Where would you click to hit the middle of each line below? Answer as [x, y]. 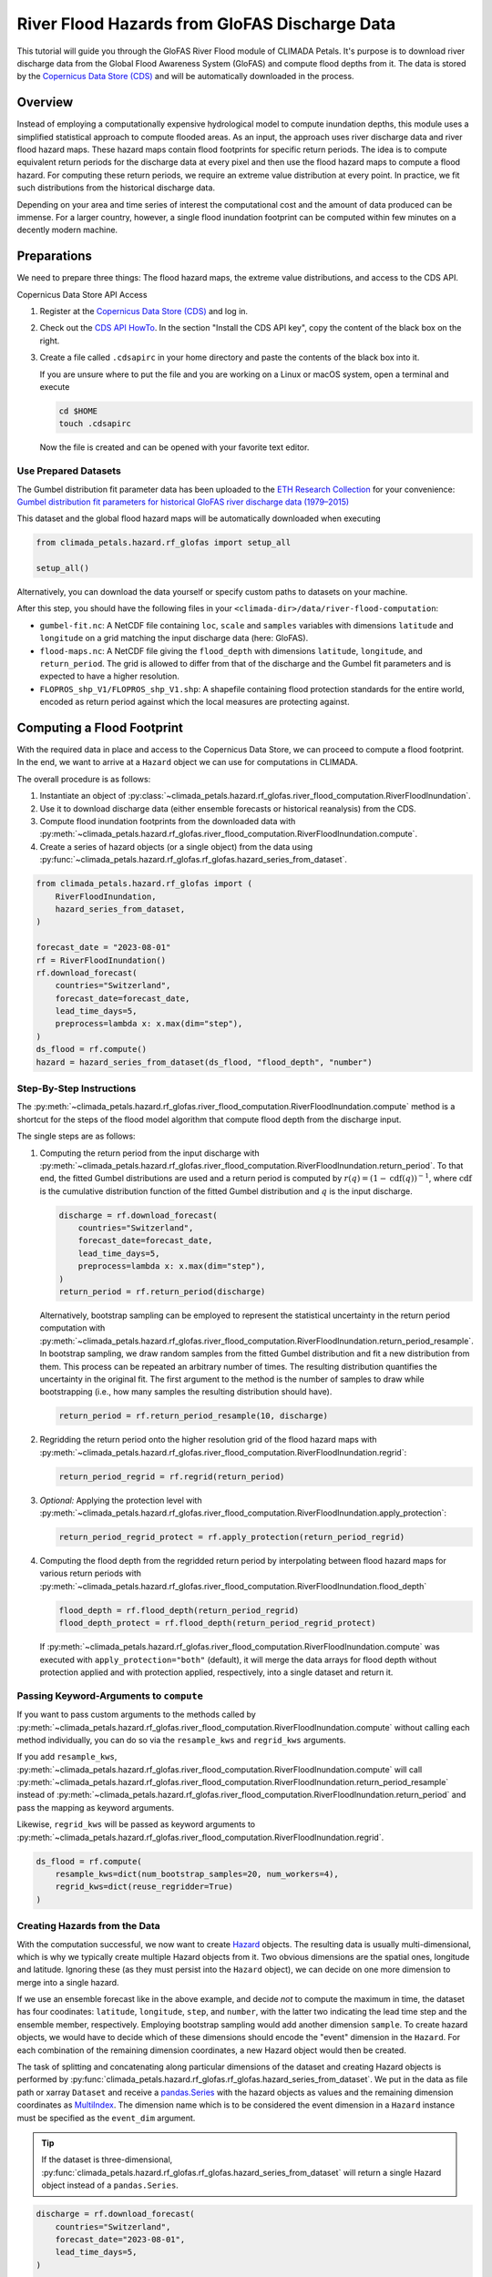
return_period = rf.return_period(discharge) [162, 1292]
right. [50, 341]
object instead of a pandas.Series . [110, 2185]
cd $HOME [78, 411]
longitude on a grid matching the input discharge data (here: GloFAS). [174, 638]
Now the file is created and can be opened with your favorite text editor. [174, 447]
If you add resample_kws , [67, 1757]
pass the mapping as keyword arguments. [96, 1807]
